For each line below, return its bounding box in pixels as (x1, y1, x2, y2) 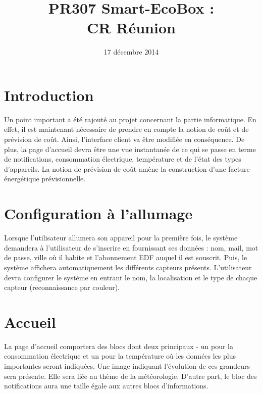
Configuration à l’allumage (4, 203, 193, 224)
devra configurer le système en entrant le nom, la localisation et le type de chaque (4, 272, 257, 282)
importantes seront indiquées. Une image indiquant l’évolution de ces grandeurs (4, 361, 250, 371)
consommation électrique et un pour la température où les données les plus (4, 351, 236, 361)
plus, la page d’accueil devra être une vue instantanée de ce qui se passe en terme (4, 143, 256, 154)
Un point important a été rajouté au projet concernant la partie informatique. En (4, 114, 256, 124)
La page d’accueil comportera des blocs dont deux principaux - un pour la (4, 340, 233, 351)
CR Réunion (87, 17, 176, 38)
